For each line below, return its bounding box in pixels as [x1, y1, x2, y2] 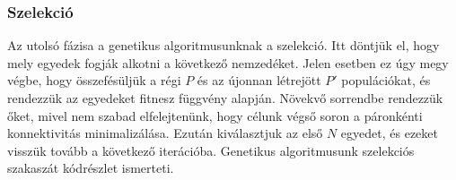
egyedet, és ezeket [340, 124, 439, 142]
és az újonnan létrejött [197, 71, 321, 90]
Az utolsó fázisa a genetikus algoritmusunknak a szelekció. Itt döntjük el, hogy [7, 36, 440, 55]
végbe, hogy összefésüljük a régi [7, 71, 181, 90]
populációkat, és [341, 71, 431, 90]
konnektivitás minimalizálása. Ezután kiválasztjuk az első [7, 124, 323, 142]
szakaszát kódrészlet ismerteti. [7, 159, 174, 177]
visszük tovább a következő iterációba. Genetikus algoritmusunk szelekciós [7, 141, 415, 159]
